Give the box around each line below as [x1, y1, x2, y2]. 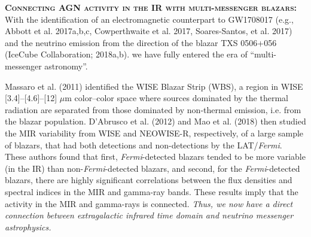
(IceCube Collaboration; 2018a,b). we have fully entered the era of [5, 48, 248, 60]
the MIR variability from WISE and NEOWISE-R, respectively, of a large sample [5, 126, 304, 139]
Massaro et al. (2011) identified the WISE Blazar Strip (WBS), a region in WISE [5, 80, 303, 92]
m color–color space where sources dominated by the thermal [65, 92, 288, 104]
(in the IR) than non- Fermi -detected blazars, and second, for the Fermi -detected [5, 162, 300, 174]
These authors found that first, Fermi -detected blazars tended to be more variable [5, 150, 306, 163]
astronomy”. [44, 59, 88, 72]
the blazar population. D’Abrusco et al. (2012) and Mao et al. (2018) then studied [5, 115, 306, 127]
